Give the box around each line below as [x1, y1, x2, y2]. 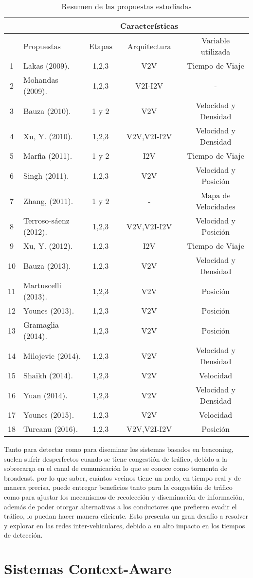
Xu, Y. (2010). [23, 130, 73, 142]
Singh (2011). [23, 169, 69, 181]
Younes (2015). [23, 409, 74, 420]
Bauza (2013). [23, 260, 71, 271]
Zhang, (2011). [23, 195, 73, 206]
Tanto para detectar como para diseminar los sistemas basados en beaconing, [4, 444, 234, 454]
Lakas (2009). [23, 60, 70, 71]
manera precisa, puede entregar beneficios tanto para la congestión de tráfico [4, 482, 233, 492]
